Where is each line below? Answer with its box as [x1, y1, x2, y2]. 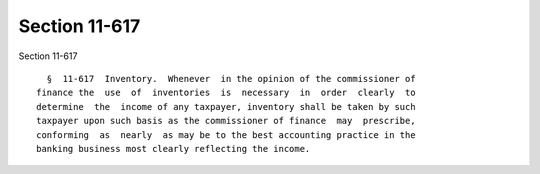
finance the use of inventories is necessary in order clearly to [36, 87, 416, 99]
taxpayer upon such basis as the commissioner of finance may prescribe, [36, 115, 416, 127]
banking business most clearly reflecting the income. [36, 143, 311, 154]
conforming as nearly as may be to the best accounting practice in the [36, 129, 416, 140]
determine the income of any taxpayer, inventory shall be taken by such [36, 101, 416, 112]
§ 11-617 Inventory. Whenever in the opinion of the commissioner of [46, 73, 416, 84]
